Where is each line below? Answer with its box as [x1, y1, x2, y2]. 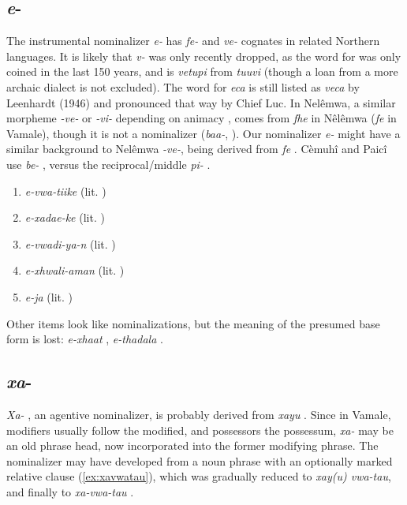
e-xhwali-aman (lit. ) [24, 262, 125, 279]
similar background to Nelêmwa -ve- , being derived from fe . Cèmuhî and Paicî [6, 140, 387, 157]
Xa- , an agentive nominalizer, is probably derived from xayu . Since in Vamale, [6, 406, 391, 422]
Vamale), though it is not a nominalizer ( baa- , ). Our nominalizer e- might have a [6, 125, 401, 141]
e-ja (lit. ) [24, 288, 73, 305]
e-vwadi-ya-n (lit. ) [24, 235, 116, 252]
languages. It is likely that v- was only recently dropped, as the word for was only [6, 47, 401, 64]
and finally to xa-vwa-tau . [6, 483, 134, 499]
